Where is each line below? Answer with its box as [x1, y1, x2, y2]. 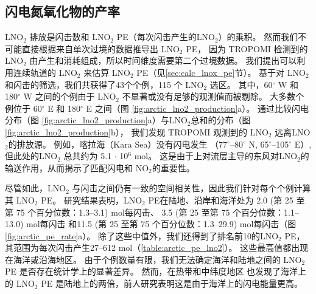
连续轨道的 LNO [13, 66, 77, 78]
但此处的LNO [5, 149, 58, 162]
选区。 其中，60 [209, 78, 273, 91]
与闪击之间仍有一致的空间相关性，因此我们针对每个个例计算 [72, 182, 311, 194]
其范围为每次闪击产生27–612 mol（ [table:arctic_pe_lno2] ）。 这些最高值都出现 [5, 241, 309, 254]
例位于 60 [5, 101, 42, 114]
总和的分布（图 [191, 114, 251, 126]
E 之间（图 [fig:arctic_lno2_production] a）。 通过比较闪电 [86, 101, 309, 114]
